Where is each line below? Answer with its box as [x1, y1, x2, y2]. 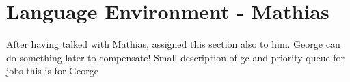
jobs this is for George [6, 64, 98, 78]
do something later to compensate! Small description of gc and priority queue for [6, 50, 345, 64]
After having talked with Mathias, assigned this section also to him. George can [6, 37, 340, 51]
